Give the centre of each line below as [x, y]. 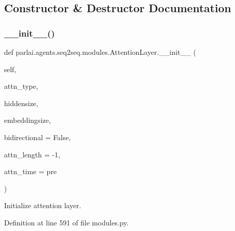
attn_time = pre [31, 171]
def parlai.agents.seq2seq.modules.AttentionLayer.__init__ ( [100, 52]
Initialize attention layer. [43, 205]
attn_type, [21, 86]
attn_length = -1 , [32, 154]
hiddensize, [21, 103]
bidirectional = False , [38, 137]
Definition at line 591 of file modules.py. [66, 222]
